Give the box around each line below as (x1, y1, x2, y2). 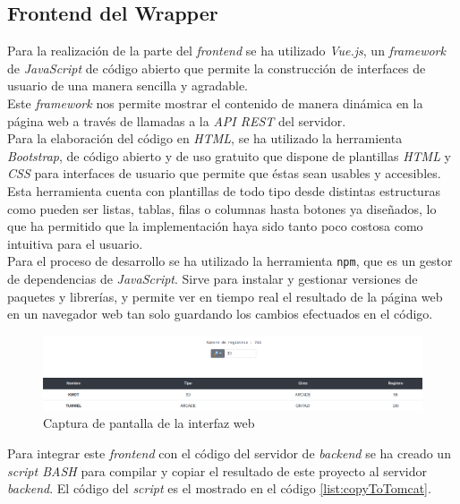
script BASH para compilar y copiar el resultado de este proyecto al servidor (7, 461, 428, 480)
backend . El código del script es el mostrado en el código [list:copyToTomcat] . (7, 479, 431, 498)
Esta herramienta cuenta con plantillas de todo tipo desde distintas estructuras (7, 181, 440, 200)
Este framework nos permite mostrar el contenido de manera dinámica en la (7, 93, 423, 112)
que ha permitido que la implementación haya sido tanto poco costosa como (7, 217, 423, 235)
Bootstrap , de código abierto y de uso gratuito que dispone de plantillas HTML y (7, 146, 451, 165)
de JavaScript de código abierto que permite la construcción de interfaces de (7, 58, 426, 77)
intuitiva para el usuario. (7, 234, 143, 252)
